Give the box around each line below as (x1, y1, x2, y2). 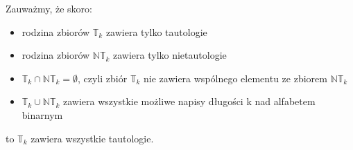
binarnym (21, 107, 63, 122)
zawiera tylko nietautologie (113, 48, 227, 62)
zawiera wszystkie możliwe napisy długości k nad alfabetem (63, 94, 316, 109)
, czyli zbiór (78, 71, 128, 85)
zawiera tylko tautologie (105, 24, 207, 39)
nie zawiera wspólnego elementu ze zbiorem (144, 71, 327, 85)
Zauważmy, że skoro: (6, 1, 92, 15)
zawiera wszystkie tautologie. (31, 131, 154, 145)
